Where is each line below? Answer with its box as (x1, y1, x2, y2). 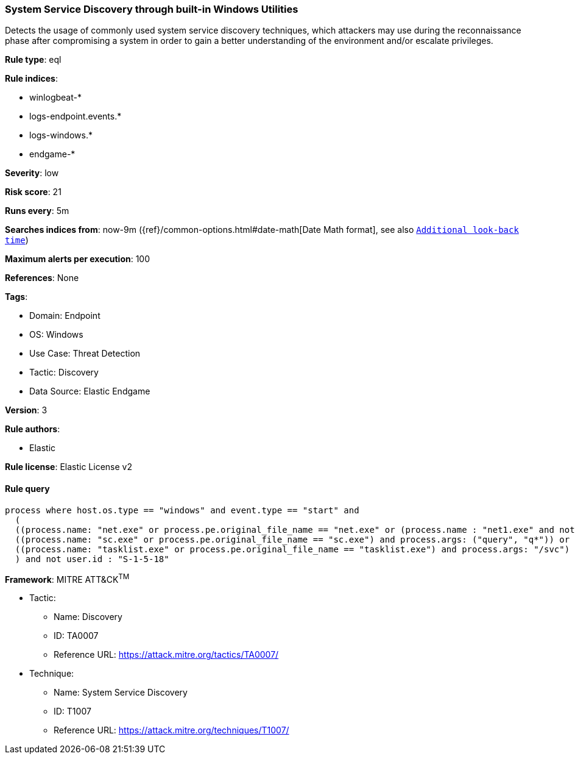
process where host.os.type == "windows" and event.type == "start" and (5, 505, 359, 515)
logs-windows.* (29, 130, 93, 141)
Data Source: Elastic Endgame (29, 386, 150, 397)
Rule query (5, 483, 50, 494)
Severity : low (5, 168, 59, 179)
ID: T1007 (54, 706, 91, 717)
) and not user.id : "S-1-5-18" (15, 554, 169, 564)
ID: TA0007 (54, 630, 99, 641)
